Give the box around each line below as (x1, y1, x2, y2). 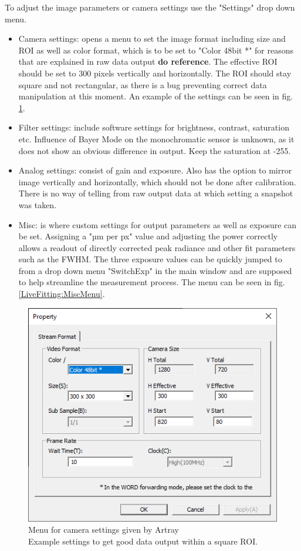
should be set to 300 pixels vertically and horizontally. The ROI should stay (18, 66, 292, 79)
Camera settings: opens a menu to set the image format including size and (18, 32, 286, 45)
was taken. (18, 198, 57, 211)
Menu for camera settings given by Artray (28, 523, 179, 536)
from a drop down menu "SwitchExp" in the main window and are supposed (18, 264, 292, 276)
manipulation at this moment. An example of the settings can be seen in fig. (18, 90, 293, 102)
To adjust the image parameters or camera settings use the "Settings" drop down (5, 1, 295, 13)
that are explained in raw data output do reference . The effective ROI (18, 55, 278, 68)
